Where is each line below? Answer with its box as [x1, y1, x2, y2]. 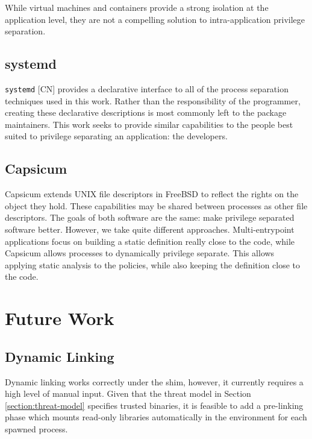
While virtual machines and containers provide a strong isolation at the [5, 1, 269, 13]
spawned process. [5, 422, 68, 435]
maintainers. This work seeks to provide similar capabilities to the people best [5, 118, 293, 130]
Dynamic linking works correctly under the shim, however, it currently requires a [5, 375, 304, 388]
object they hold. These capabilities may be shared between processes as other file [5, 199, 308, 212]
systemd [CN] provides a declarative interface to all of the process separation [5, 82, 289, 95]
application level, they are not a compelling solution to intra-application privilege [5, 13, 305, 25]
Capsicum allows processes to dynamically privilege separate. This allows [5, 247, 275, 259]
